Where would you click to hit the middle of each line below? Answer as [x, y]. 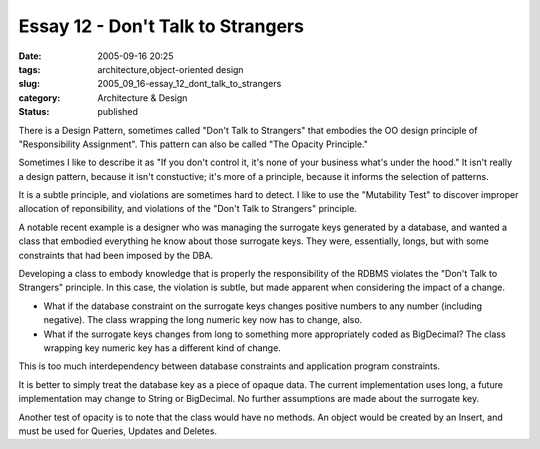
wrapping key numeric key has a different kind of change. [162, 347]
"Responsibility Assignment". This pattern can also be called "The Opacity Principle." [193, 144]
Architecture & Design [142, 97]
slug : [29, 84]
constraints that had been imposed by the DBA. [116, 255]
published [118, 112]
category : [39, 97]
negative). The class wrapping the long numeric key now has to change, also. [203, 320]
